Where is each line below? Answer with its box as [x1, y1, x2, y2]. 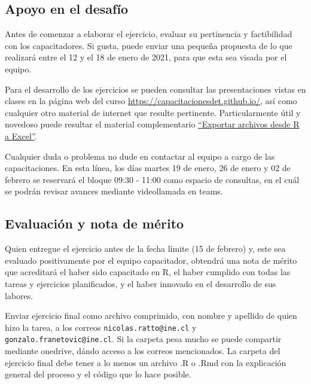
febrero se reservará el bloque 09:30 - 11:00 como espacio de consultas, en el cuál [5, 173, 300, 185]
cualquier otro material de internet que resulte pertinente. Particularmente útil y [5, 106, 301, 118]
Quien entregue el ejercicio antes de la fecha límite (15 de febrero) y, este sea [5, 242, 286, 255]
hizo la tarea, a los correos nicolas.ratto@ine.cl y [5, 321, 197, 333]
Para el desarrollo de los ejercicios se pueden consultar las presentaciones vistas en [5, 83, 306, 95]
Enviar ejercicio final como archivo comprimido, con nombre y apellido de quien [5, 309, 297, 322]
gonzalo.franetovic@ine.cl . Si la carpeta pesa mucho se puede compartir [5, 333, 282, 345]
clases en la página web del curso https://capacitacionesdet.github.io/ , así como [5, 95, 297, 107]
